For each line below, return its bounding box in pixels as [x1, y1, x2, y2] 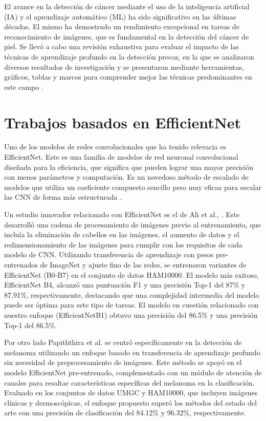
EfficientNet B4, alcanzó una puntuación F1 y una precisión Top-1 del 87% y [4, 279, 246, 290]
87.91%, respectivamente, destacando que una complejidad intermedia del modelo [4, 289, 259, 300]
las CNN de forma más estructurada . [4, 192, 122, 202]
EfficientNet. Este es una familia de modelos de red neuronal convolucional [4, 151, 238, 162]
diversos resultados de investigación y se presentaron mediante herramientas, [4, 61, 244, 72]
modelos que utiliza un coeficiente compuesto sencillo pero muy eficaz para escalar [4, 181, 262, 192]
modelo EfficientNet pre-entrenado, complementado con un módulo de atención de [4, 367, 262, 377]
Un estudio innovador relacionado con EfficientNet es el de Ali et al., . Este [4, 209, 240, 220]
